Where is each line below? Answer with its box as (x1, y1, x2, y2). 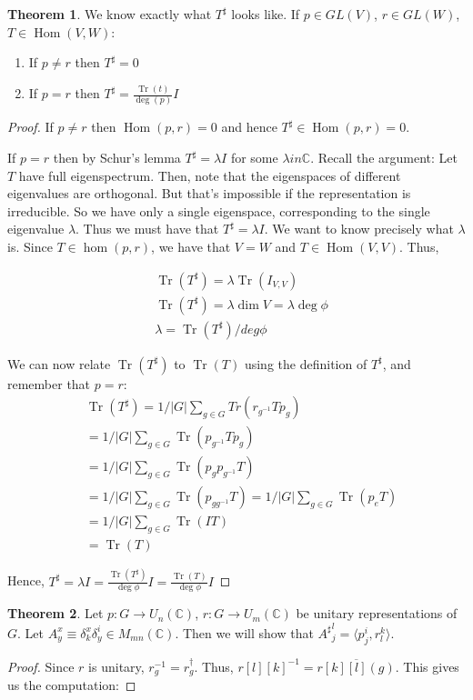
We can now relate (7, 354, 111, 373)
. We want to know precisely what (264, 219, 454, 238)
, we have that (151, 236, 231, 255)
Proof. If (7, 117, 54, 136)
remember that (7, 374, 91, 393)
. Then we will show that (175, 623, 314, 642)
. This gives (395, 656, 459, 675)
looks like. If (231, 5, 300, 23)
